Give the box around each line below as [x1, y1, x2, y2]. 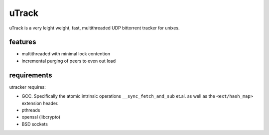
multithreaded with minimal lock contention [21, 51, 111, 57]
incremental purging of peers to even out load [21, 58, 116, 64]
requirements [9, 71, 52, 79]
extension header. [21, 100, 59, 106]
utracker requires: [9, 84, 46, 90]
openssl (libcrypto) [21, 114, 61, 120]
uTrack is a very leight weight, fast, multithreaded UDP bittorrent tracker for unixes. [9, 25, 180, 31]
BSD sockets [21, 121, 48, 127]
